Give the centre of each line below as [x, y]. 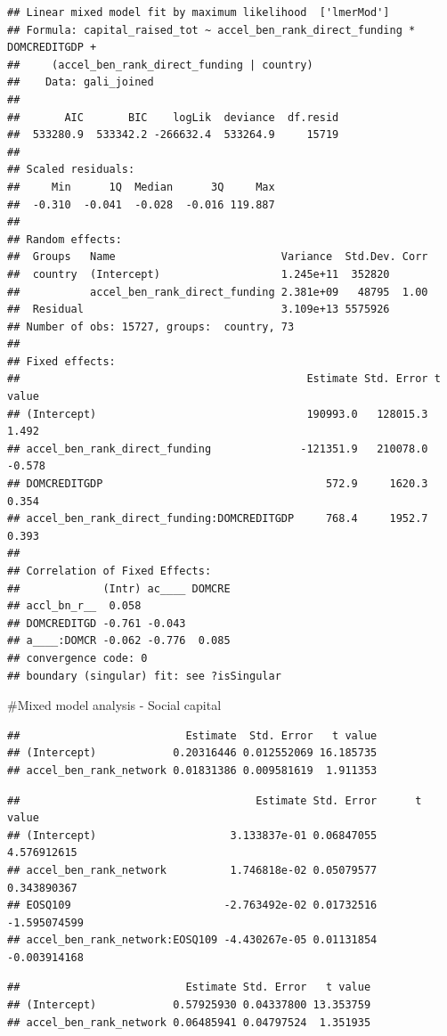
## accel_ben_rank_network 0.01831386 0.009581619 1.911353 [192, 770]
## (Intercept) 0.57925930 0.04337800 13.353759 [189, 1005]
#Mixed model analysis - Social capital [114, 705]
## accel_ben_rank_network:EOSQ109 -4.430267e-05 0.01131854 [192, 940]
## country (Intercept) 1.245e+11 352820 [199, 274]
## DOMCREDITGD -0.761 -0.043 [97, 623]
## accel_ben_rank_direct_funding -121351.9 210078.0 [218, 449]
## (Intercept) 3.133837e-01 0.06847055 [192, 835]
